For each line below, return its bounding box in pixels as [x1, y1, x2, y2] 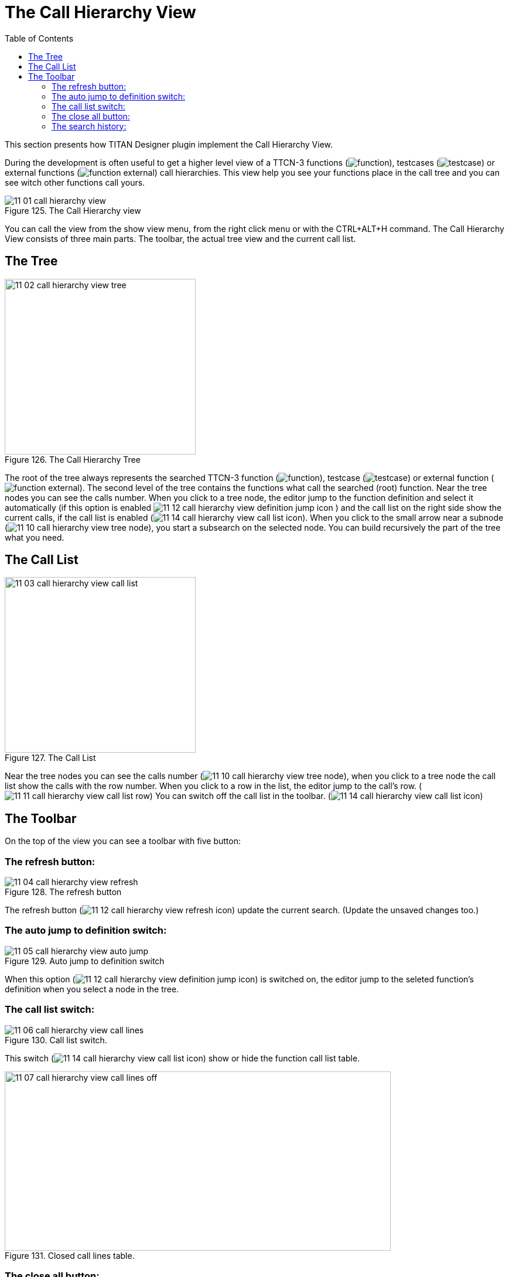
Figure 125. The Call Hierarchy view [5, 205, 141, 216]
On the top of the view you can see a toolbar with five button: [5, 836, 241, 846]
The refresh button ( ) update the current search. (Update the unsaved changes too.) [5, 905, 479, 916]
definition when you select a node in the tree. [5, 984, 179, 994]
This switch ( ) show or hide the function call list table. [5, 1053, 360, 1063]
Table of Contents [5, 33, 74, 43]
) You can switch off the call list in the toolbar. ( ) [149, 791, 483, 801]
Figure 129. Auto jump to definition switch [5, 955, 165, 966]
